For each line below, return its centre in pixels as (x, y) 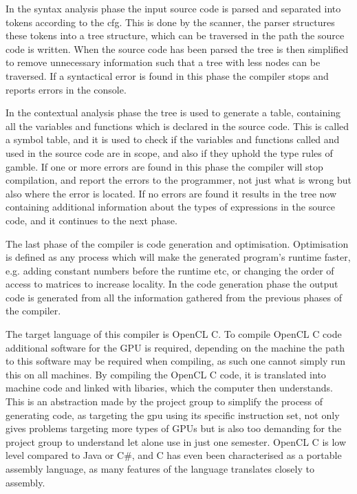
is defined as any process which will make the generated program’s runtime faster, (178, 257)
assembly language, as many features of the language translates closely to (160, 469)
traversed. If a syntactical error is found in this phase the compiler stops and (167, 75)
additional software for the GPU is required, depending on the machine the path (175, 347)
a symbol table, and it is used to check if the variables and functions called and (173, 139)
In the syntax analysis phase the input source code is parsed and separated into (173, 8)
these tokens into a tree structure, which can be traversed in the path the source (175, 35)
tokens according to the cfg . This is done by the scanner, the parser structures (170, 22)
